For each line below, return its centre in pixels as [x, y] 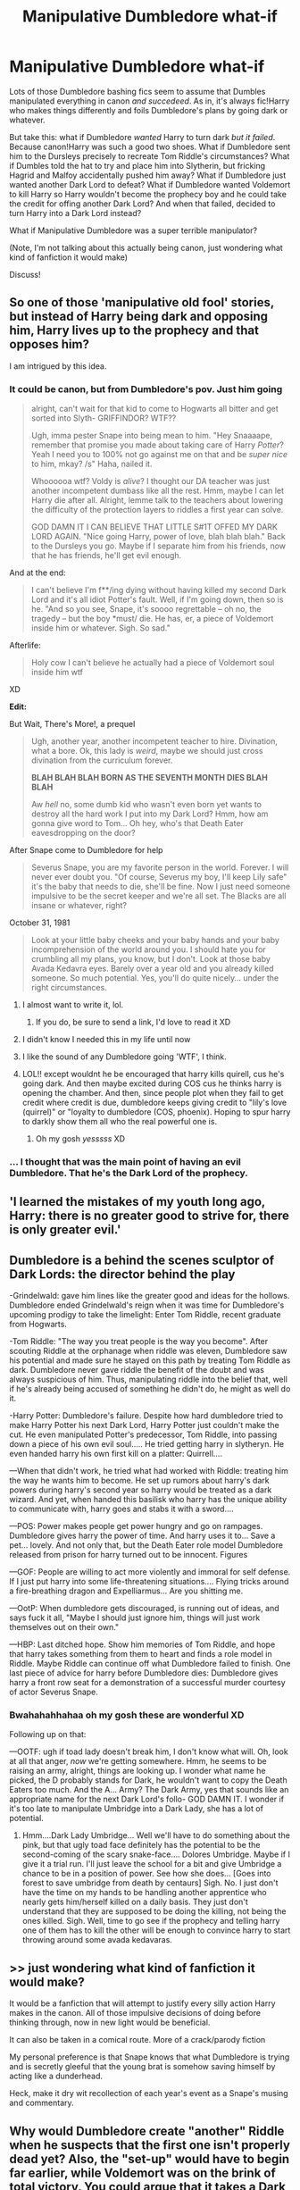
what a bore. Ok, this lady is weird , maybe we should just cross [147, 751]
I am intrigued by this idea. [58, 366]
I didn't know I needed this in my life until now [106, 1040]
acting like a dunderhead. [56, 2076]
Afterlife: [25, 646]
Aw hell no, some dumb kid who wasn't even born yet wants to [146, 805]
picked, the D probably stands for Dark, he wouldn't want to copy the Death [148, 1780]
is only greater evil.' [65, 1230]
